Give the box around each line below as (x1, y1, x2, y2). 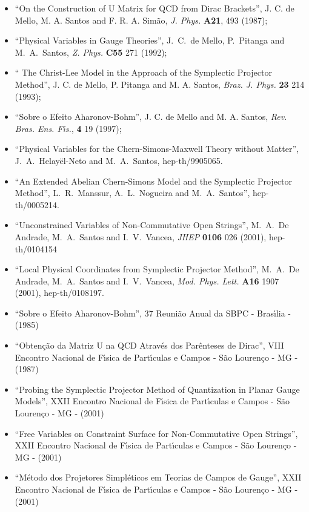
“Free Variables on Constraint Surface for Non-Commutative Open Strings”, (15, 427, 298, 439)
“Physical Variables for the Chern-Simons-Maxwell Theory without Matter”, (15, 142, 299, 155)
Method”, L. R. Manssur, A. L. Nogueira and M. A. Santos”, (15, 186, 250, 199)
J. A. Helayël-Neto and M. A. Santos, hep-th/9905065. (15, 154, 223, 166)
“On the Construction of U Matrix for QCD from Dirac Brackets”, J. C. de (15, 2, 294, 14)
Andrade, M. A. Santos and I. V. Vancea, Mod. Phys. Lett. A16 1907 (15, 274, 279, 287)
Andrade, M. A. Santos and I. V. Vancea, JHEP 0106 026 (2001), (15, 230, 267, 243)
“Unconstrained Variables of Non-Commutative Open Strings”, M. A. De (15, 218, 289, 231)
